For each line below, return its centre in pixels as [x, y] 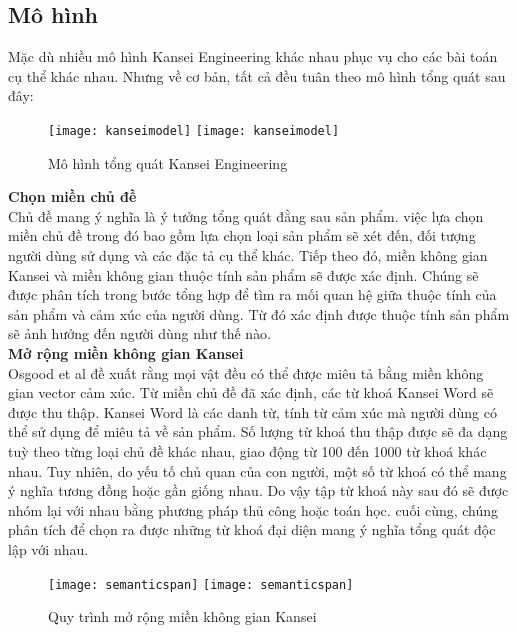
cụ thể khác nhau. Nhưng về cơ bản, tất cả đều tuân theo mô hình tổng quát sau [257, 75]
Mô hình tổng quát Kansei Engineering [168, 162]
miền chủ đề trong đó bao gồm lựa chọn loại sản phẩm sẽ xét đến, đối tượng [242, 235]
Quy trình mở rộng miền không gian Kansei [182, 616]
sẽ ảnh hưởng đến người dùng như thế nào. [140, 333]
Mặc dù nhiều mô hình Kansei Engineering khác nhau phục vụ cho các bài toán [253, 56]
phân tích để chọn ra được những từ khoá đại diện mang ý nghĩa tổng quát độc [252, 529]
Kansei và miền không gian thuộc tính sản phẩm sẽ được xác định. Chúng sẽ [243, 274]
